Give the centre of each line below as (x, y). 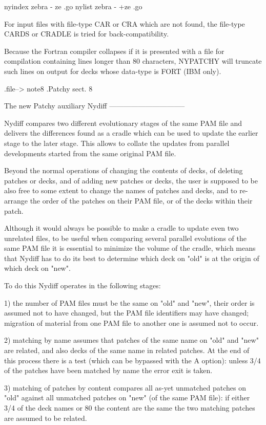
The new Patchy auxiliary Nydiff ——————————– (95, 106)
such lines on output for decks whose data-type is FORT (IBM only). (113, 71)
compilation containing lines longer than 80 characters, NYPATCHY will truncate (133, 61)
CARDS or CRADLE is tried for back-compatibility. (87, 34)
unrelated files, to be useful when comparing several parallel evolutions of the (125, 238)
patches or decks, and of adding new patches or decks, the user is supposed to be (131, 180)
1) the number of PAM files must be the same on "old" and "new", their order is (129, 302)
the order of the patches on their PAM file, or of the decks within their (141, 200)
